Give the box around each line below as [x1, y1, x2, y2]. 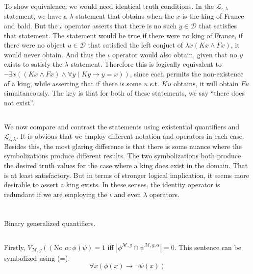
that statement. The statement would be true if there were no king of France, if [4, 30, 243, 40]
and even [114, 189, 141, 199]
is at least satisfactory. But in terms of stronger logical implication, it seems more [4, 170, 249, 180]
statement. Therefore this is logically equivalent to [71, 59, 222, 69]
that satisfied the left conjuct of [88, 40, 183, 50]
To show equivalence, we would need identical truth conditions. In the [4, 1, 214, 11]
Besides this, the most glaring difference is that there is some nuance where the [4, 141, 242, 151]
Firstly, [4, 242, 25, 252]
